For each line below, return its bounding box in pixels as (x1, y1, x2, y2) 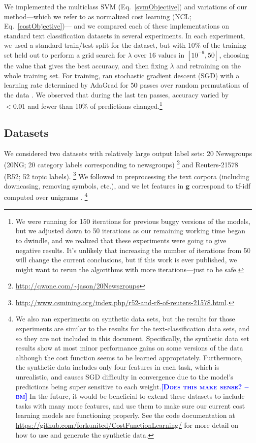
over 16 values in (134, 49, 185, 60)
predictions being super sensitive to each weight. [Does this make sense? (15, 381, 242, 391)
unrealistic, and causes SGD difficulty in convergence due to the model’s (15, 372, 233, 382)
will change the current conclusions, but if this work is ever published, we (15, 254, 237, 265)
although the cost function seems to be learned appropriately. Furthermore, (15, 352, 243, 362)
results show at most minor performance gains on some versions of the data (15, 343, 243, 353)
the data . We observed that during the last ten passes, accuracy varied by (4, 89, 229, 99)
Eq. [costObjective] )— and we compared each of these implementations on (4, 21, 229, 31)
